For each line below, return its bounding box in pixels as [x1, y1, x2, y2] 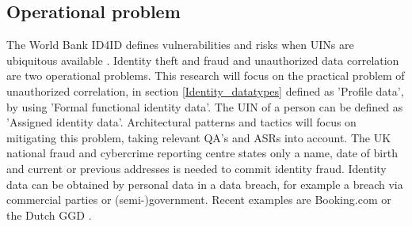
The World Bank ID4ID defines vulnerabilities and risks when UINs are [6, 36, 354, 53]
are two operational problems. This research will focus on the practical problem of [6, 67, 405, 84]
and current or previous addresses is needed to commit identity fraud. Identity [6, 160, 387, 176]
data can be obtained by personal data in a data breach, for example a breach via [6, 175, 403, 192]
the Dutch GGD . [6, 206, 92, 223]
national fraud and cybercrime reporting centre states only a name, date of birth [6, 145, 398, 161]
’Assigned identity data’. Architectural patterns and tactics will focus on [6, 114, 357, 130]
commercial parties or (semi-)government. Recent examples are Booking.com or [6, 191, 391, 208]
